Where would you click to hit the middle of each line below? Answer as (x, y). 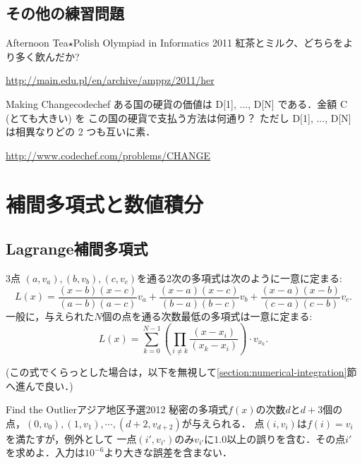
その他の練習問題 (65, 13)
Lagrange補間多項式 (77, 249)
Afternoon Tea (37, 43)
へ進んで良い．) (40, 385)
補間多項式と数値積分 (105, 203)
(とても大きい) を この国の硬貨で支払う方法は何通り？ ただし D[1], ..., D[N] (179, 117)
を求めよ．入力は (45, 452)
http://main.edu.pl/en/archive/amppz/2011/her (110, 80)
